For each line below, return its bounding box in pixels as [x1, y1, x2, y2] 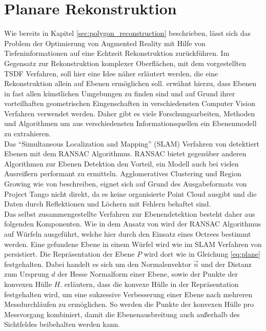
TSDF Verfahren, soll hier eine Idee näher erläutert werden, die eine [4, 68, 218, 78]
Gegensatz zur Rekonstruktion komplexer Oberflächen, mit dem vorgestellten [4, 57, 247, 68]
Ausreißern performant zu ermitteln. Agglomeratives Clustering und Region [4, 168, 241, 179]
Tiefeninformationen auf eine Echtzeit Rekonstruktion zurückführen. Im [4, 48, 230, 58]
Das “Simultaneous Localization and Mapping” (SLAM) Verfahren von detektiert [4, 138, 259, 149]
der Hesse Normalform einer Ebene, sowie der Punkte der [57, 268, 238, 279]
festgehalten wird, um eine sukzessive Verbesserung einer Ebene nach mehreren [4, 288, 253, 299]
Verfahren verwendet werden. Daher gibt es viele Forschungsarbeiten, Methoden [4, 108, 255, 118]
